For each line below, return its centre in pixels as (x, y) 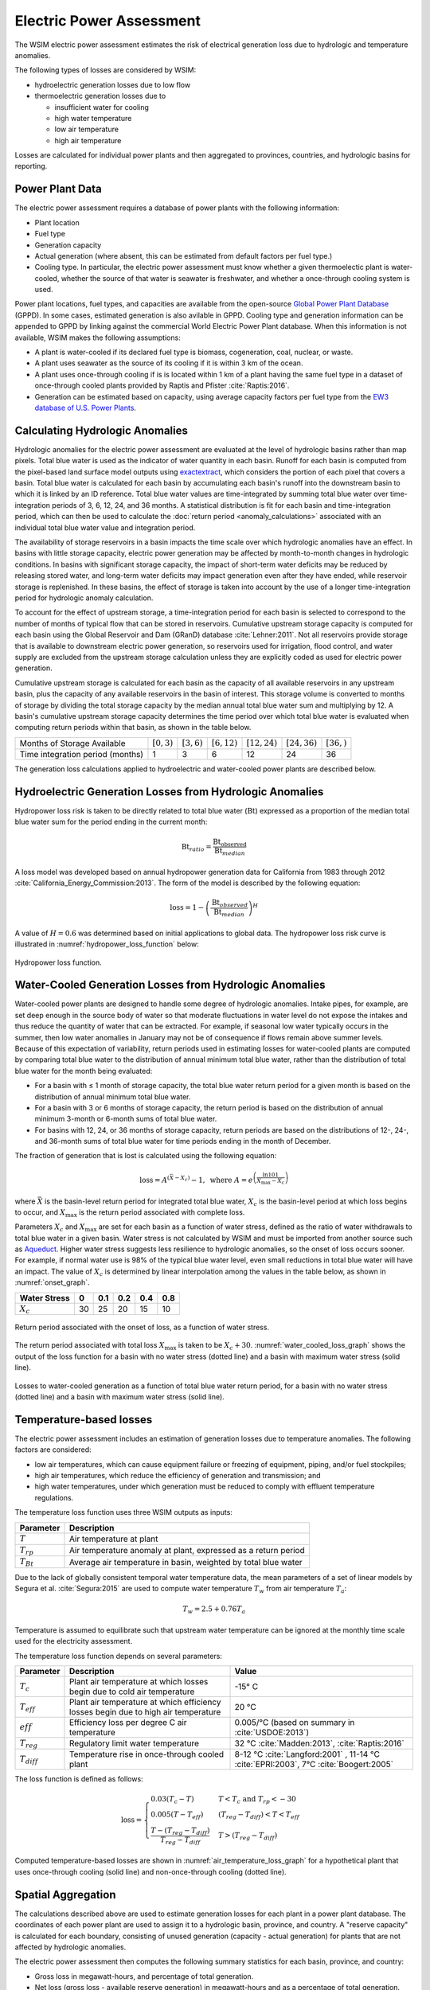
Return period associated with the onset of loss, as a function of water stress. (142, 1327)
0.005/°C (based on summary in (295, 1723)
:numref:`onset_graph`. (53, 1282)
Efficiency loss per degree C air (128, 1723)
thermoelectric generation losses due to (100, 96)
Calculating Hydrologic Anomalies (102, 430)
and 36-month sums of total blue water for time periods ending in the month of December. (183, 1141)
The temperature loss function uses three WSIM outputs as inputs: (123, 1512)
